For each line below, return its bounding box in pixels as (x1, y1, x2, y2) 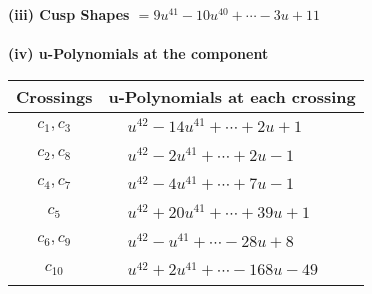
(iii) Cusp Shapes (8, 4, 130, 24)
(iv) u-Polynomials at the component (8, 43, 269, 64)
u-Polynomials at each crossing (108, 84, 356, 108)
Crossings (16, 84, 93, 108)
